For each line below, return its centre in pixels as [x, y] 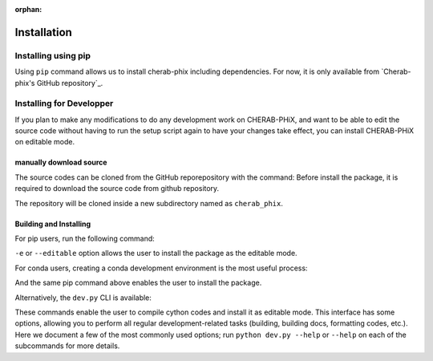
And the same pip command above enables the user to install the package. [138, 283]
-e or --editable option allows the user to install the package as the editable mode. [156, 254]
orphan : [28, 9]
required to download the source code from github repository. [117, 189]
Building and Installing [53, 224]
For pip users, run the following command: [85, 239]
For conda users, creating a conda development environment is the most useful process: [161, 268]
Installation [43, 32]
